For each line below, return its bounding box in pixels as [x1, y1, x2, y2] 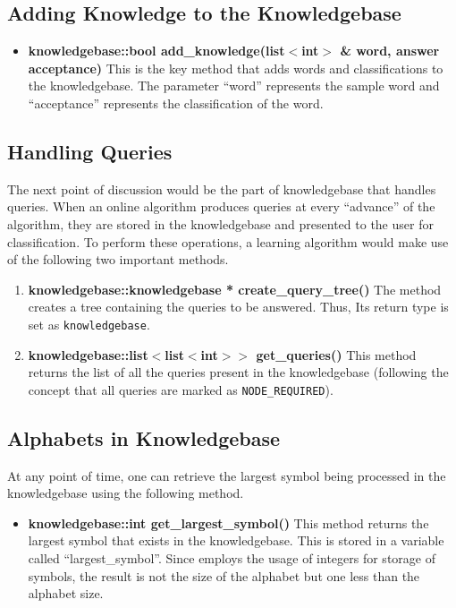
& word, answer [340, 41, 440, 60]
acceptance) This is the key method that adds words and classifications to [28, 58, 443, 77]
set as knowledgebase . [28, 314, 150, 333]
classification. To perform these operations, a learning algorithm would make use [7, 232, 449, 251]
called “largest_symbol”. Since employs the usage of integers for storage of [28, 549, 435, 568]
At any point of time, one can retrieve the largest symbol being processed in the [7, 466, 446, 484]
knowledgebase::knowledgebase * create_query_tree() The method [28, 279, 442, 298]
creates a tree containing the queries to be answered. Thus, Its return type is [28, 297, 449, 316]
